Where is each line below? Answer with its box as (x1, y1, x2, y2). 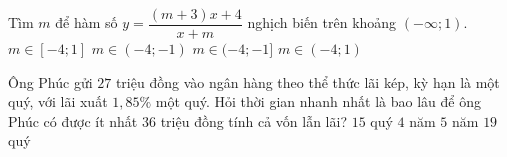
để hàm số (55, 12, 118, 33)
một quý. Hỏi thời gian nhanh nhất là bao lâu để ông (155, 91, 481, 112)
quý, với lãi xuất (8, 91, 108, 112)
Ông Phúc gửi (8, 71, 93, 92)
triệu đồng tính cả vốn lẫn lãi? (160, 110, 347, 131)
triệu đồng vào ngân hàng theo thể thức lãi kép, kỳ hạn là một (115, 71, 500, 92)
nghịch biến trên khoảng (247, 12, 397, 33)
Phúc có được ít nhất (8, 110, 138, 131)
